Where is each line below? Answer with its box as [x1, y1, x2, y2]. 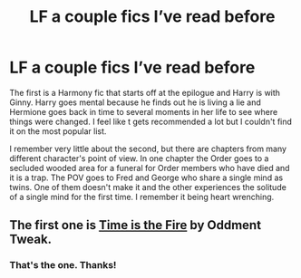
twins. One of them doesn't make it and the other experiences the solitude [9, 181, 287, 192]
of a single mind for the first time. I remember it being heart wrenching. [9, 191, 275, 202]
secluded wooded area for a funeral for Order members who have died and [9, 162, 290, 173]
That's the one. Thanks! [9, 259, 117, 272]
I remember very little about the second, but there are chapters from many [9, 143, 287, 154]
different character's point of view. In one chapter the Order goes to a [9, 152, 269, 164]
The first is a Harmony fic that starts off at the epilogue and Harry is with [9, 87, 281, 98]
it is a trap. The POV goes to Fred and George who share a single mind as [9, 172, 284, 183]
